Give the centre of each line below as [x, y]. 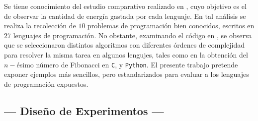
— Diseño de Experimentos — [84, 110]
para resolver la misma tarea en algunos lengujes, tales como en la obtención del [126, 54]
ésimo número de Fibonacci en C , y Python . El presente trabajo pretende [127, 64]
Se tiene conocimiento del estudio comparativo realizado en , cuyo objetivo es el [125, 6]
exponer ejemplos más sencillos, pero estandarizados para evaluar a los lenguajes [127, 74]
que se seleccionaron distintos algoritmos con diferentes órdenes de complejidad [125, 45]
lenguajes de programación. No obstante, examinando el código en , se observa [132, 35]
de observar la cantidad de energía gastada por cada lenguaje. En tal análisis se [125, 16]
